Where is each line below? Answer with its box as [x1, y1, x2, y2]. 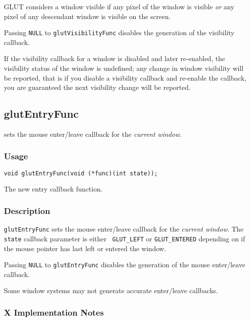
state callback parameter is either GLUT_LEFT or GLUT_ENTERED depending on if [4, 233, 245, 243]
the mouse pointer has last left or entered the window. [4, 243, 167, 253]
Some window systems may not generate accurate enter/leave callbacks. [4, 285, 218, 296]
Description [4, 205, 50, 216]
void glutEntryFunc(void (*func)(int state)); [4, 170, 158, 177]
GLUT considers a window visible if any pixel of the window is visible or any [4, 1, 234, 11]
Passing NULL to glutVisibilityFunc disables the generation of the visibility [4, 27, 234, 38]
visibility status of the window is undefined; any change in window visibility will [4, 63, 244, 73]
